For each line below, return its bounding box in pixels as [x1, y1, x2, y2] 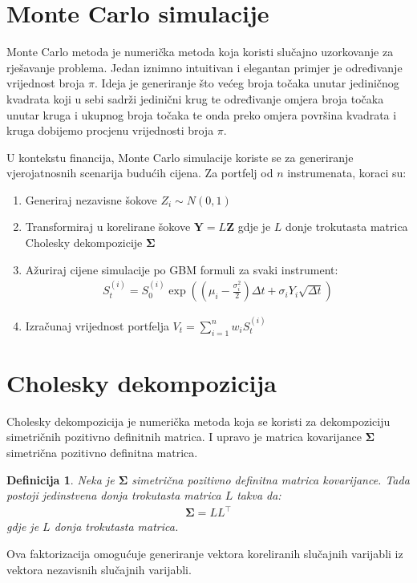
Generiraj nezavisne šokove [25, 191, 157, 208]
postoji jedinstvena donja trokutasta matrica [6, 487, 221, 504]
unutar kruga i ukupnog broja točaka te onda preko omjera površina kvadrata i [6, 106, 397, 123]
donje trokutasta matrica [285, 218, 408, 235]
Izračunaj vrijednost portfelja [25, 317, 169, 334]
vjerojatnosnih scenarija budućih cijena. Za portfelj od [6, 164, 273, 181]
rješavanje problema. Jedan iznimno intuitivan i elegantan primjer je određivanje [6, 59, 403, 75]
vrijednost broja [6, 75, 85, 91]
